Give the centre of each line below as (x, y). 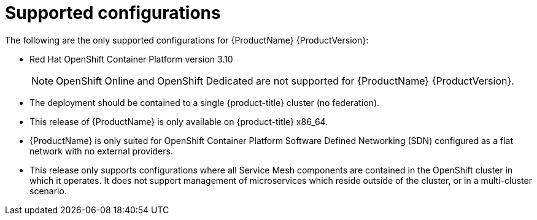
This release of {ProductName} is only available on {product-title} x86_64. (179, 121)
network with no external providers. (101, 151)
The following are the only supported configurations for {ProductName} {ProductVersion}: (187, 40)
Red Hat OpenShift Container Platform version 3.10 (131, 59)
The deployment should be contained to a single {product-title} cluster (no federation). (205, 102)
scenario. (48, 191)
